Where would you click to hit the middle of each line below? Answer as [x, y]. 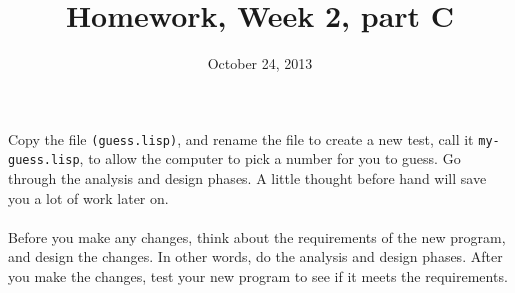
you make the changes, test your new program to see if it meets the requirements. [258, 276]
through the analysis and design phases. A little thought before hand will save [247, 178]
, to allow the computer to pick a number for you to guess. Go [270, 158]
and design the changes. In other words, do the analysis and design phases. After [255, 256]
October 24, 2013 [260, 63]
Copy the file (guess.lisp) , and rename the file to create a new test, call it [241, 138]
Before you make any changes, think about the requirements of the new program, [257, 236]
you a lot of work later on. [88, 197]
